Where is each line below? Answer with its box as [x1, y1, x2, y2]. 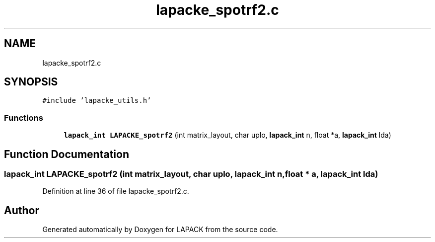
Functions [4, 112, 43, 123]
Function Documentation [4, 148, 129, 161]
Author [4, 204, 39, 217]
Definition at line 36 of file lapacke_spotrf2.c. [42, 187, 189, 196]
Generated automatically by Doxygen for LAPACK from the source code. [42, 225, 278, 234]
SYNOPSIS [4, 76, 58, 88]
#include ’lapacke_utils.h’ [42, 96, 151, 105]
